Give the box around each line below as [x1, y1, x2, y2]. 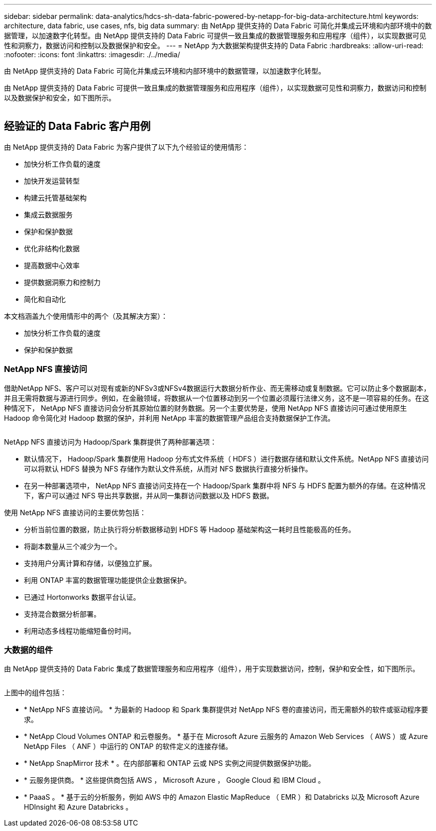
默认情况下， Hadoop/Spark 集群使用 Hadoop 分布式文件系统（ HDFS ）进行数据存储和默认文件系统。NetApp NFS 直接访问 [24, 454, 429, 463]
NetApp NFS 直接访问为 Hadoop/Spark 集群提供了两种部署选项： [4, 437, 217, 446]
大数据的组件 [4, 645, 53, 655]
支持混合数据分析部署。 [24, 609, 101, 618]
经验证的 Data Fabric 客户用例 [4, 120, 151, 133]
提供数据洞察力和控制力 [24, 277, 101, 286]
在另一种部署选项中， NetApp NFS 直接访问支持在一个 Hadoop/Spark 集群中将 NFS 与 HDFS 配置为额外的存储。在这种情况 [24, 481, 426, 490]
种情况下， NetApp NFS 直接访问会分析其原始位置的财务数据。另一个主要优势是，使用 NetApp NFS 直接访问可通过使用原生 [4, 403, 407, 412]
